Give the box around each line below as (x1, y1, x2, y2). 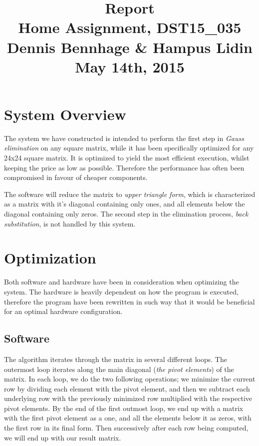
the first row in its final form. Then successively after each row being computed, (4, 422, 249, 433)
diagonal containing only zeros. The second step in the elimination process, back (4, 208, 249, 219)
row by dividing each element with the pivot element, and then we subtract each (4, 383, 250, 393)
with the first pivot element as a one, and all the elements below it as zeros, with (4, 412, 252, 423)
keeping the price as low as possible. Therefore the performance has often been (4, 162, 245, 172)
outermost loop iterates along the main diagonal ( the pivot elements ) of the (4, 363, 234, 374)
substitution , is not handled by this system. (4, 218, 136, 228)
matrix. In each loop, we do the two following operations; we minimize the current (4, 373, 256, 384)
